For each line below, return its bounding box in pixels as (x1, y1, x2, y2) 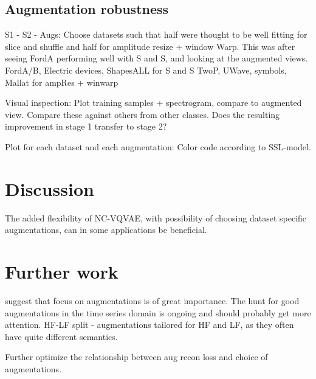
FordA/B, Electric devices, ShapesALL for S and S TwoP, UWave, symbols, (5, 63, 287, 76)
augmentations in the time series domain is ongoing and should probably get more (5, 306, 311, 319)
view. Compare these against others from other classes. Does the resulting (5, 108, 280, 120)
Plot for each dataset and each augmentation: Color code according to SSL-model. (5, 140, 311, 153)
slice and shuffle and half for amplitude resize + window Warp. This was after (5, 40, 295, 52)
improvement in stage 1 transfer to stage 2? (5, 120, 167, 133)
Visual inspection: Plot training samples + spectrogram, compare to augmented (5, 96, 302, 109)
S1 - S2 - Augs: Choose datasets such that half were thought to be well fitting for (5, 28, 307, 41)
